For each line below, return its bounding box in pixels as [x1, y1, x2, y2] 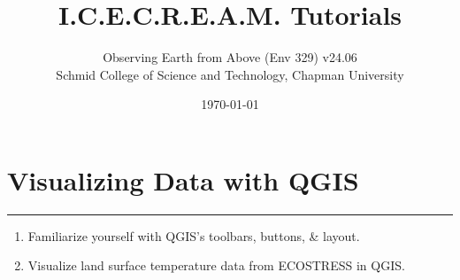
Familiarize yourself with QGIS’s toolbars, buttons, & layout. [27, 226, 360, 245]
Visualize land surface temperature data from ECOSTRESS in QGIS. [27, 256, 405, 275]
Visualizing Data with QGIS [7, 161, 359, 198]
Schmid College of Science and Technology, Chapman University [56, 65, 404, 83]
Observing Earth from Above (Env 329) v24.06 [103, 48, 357, 66]
